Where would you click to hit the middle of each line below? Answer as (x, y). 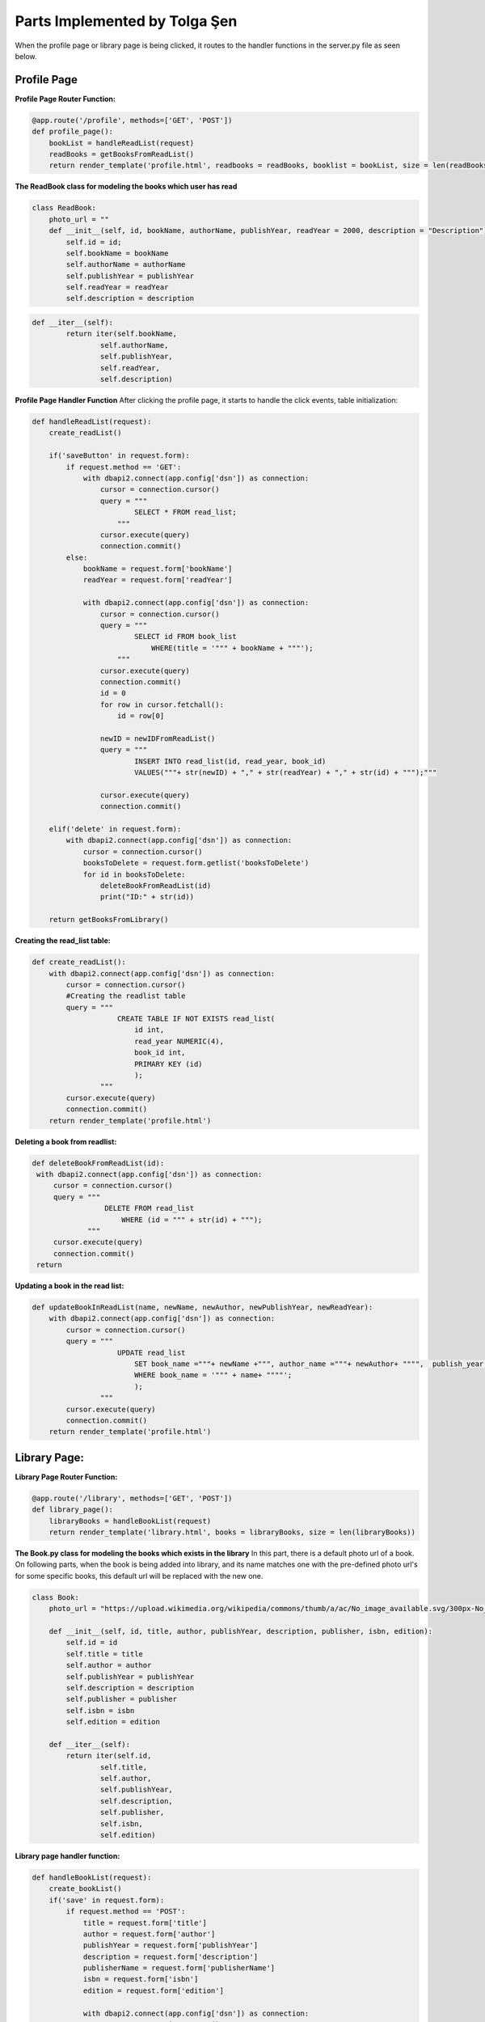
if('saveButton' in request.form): (119, 456)
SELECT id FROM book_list (186, 637)
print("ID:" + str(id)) (147, 897)
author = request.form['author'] (149, 1934)
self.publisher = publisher (122, 1699)
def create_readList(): (79, 962)
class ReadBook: (64, 208)
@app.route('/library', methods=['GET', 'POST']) (132, 1498)
